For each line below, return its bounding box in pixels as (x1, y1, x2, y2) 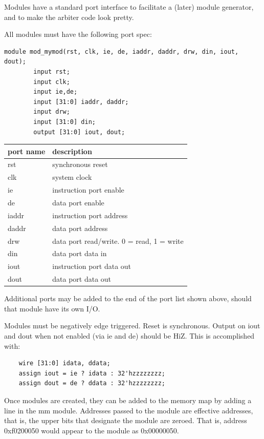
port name (8, 145, 46, 156)
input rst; (33, 68, 70, 75)
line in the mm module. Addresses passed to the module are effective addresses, (4, 405, 253, 415)
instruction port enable (52, 184, 124, 195)
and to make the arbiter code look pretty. (4, 11, 134, 22)
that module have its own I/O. (4, 303, 100, 313)
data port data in (52, 248, 107, 259)
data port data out (52, 274, 112, 284)
